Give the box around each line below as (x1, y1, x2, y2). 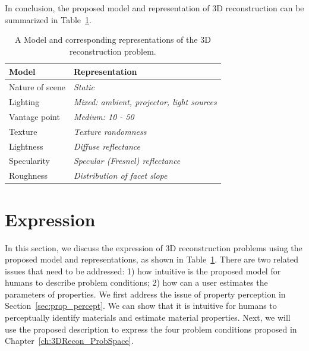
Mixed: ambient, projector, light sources (74, 96, 217, 108)
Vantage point (9, 110, 60, 122)
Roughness (9, 169, 48, 182)
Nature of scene (9, 81, 65, 93)
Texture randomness (74, 125, 147, 137)
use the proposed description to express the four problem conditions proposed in (5, 322, 297, 335)
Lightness (9, 140, 43, 152)
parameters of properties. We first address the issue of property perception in (5, 287, 286, 300)
